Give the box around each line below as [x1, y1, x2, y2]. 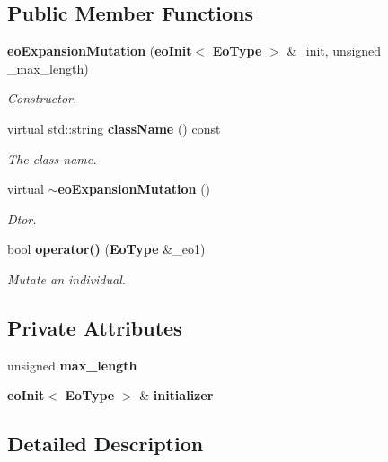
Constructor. [7, 89, 77, 108]
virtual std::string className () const [7, 118, 221, 137]
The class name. [7, 149, 97, 168]
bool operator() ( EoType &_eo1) [7, 240, 206, 258]
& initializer [139, 386, 214, 405]
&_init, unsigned [287, 41, 382, 60]
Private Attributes [7, 313, 182, 341]
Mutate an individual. [7, 269, 127, 288]
